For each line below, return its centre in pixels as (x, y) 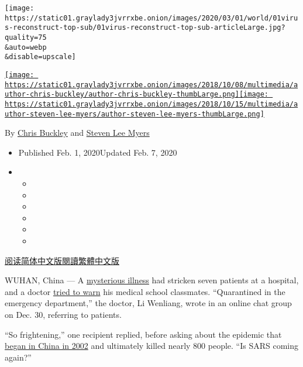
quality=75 (26, 37)
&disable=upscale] (40, 57)
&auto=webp (26, 47)
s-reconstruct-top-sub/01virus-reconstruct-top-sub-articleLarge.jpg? (145, 28)
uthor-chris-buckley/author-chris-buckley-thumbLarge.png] (122, 95)
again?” (18, 357)
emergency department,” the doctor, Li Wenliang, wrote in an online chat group (148, 303)
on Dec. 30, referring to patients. (63, 314)
